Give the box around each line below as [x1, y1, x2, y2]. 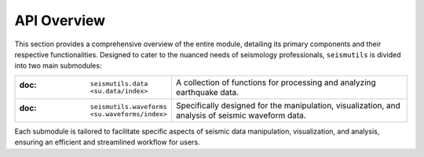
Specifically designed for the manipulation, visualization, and [175, 100, 400, 111]
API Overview [14, 12, 106, 29]
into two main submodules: [14, 61, 102, 71]
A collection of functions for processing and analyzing [175, 77, 376, 88]
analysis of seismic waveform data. [175, 110, 306, 121]
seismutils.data [90, 79, 148, 88]
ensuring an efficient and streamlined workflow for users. [14, 137, 200, 147]
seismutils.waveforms [90, 102, 168, 111]
